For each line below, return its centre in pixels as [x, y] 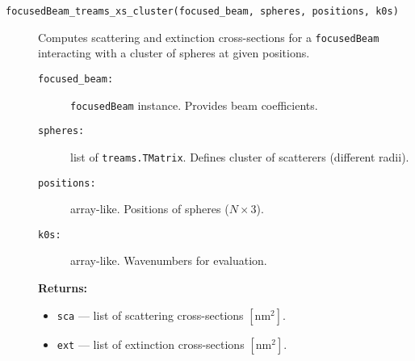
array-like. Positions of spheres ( [150, 209]
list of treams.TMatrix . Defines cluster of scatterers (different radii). [240, 156]
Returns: [63, 288]
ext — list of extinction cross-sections [151, 344]
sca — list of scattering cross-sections [150, 315]
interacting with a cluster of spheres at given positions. [174, 53]
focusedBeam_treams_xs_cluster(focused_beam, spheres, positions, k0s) [202, 11]
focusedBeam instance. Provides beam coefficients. [194, 105]
